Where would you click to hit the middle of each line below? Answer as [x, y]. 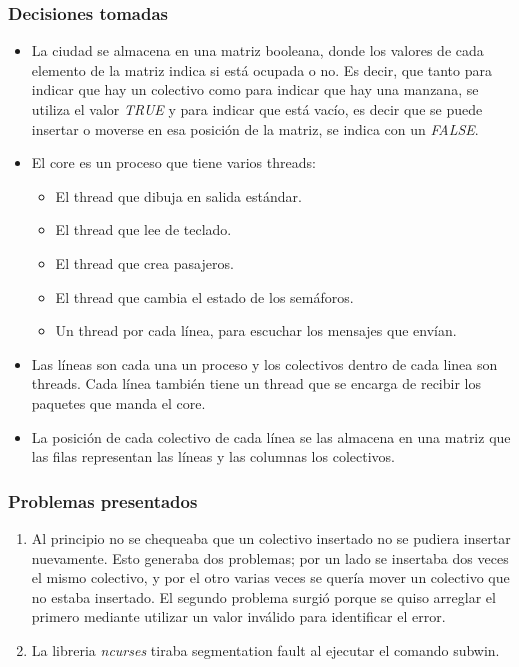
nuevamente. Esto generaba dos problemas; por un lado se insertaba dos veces [270, 557]
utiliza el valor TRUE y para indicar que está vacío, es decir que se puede [257, 109]
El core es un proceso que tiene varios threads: [173, 162]
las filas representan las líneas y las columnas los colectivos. [213, 456]
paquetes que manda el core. [118, 402]
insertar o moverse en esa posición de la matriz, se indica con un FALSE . [255, 128]
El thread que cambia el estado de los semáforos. [204, 296]
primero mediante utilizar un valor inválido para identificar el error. [238, 616]
